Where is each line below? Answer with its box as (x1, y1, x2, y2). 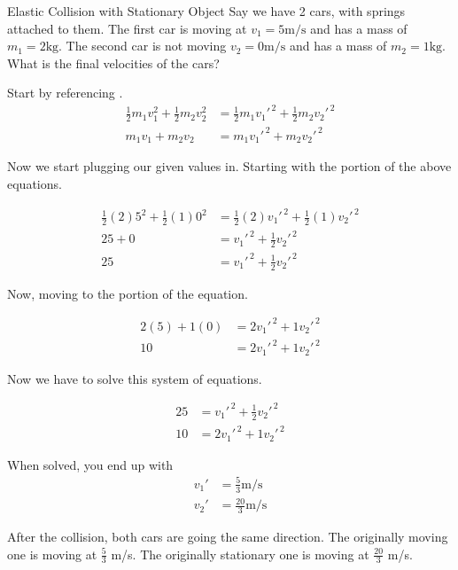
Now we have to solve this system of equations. (7, 369, 262, 387)
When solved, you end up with (7, 455, 174, 473)
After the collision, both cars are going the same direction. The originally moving (7, 527, 448, 545)
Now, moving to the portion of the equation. (7, 284, 248, 302)
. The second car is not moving (58, 36, 227, 55)
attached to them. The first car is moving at (7, 19, 247, 37)
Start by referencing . (7, 83, 123, 102)
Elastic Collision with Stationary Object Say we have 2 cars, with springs (7, 2, 406, 20)
